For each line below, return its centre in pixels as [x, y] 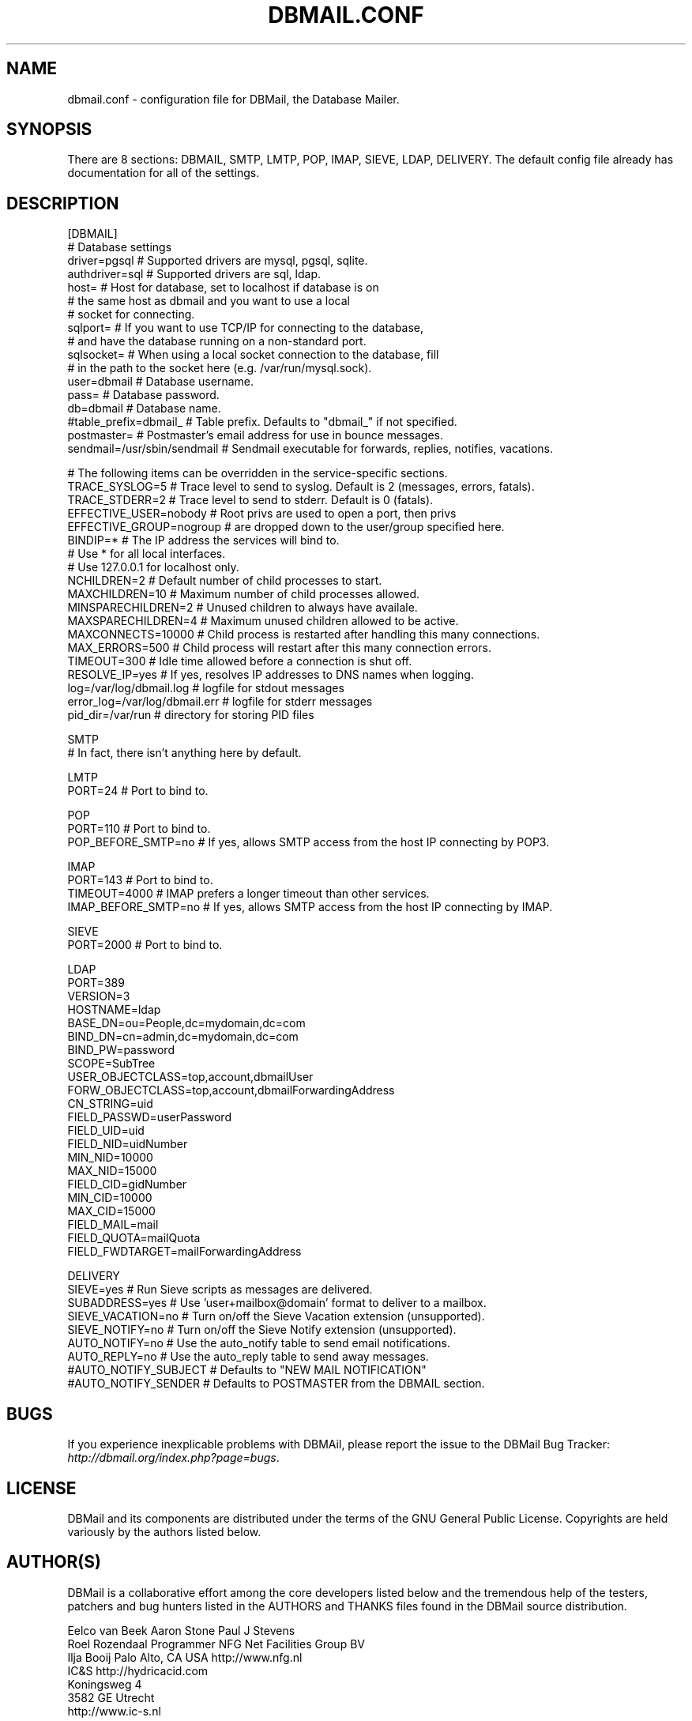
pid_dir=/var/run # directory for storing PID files [191, 715]
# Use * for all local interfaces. [147, 554]
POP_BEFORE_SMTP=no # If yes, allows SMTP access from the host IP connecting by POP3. [308, 842]
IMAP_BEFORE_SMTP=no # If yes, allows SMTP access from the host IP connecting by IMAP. [310, 907]
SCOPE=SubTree [111, 1064]
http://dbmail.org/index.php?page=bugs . [173, 1458]
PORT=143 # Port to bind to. [140, 880]
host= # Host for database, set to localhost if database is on [223, 288]
